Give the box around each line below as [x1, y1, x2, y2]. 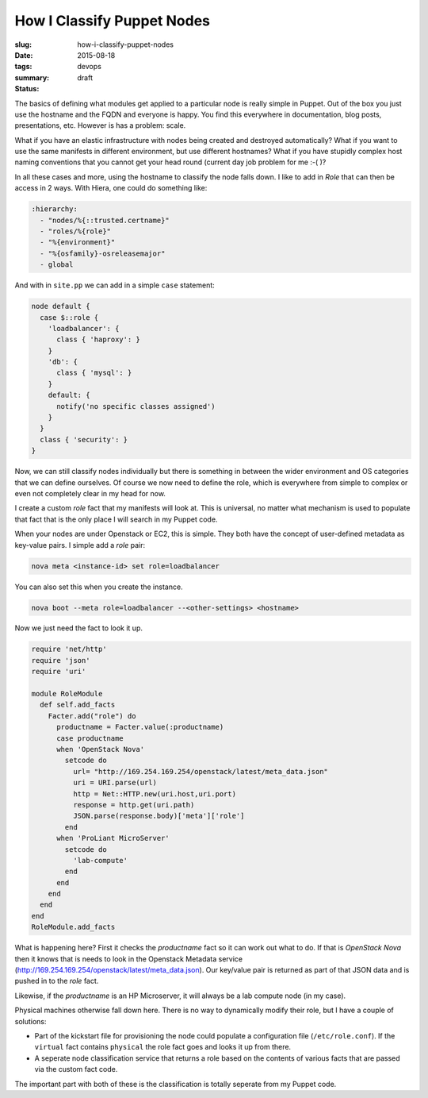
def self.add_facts [40, 700, 116, 710]
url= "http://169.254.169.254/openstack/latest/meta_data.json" [72, 767, 329, 776]
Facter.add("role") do [48, 711, 136, 720]
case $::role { [40, 313, 99, 322]
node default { [31, 302, 90, 311]
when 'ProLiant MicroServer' [56, 834, 170, 843]
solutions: [14, 1016, 47, 1026]
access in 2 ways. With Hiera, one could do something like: [14, 183, 208, 193]
